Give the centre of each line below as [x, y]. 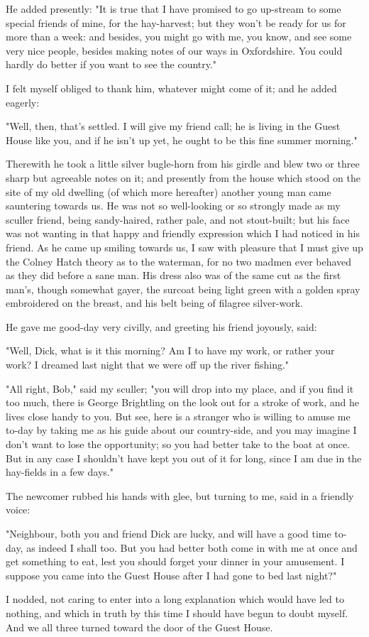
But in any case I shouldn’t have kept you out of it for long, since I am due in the [184, 458]
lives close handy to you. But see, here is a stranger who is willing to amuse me [178, 416]
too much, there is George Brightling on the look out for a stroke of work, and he [183, 402]
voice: [18, 510]
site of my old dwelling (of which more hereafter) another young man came [169, 191]
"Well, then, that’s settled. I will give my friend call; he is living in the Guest [173, 126]
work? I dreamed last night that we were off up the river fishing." [148, 365]
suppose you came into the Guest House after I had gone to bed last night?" [171, 575]
